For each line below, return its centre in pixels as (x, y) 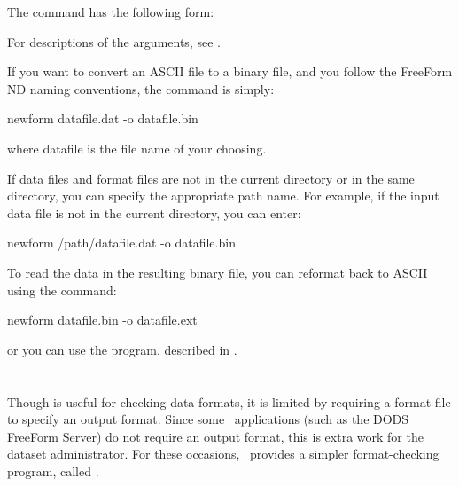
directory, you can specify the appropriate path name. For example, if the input (223, 196)
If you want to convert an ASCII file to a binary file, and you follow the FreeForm (230, 71)
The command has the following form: (111, 12)
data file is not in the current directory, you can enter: (154, 212)
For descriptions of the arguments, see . (114, 41)
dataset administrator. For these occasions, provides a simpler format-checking (223, 454)
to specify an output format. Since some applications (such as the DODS (208, 419)
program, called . (53, 470)
